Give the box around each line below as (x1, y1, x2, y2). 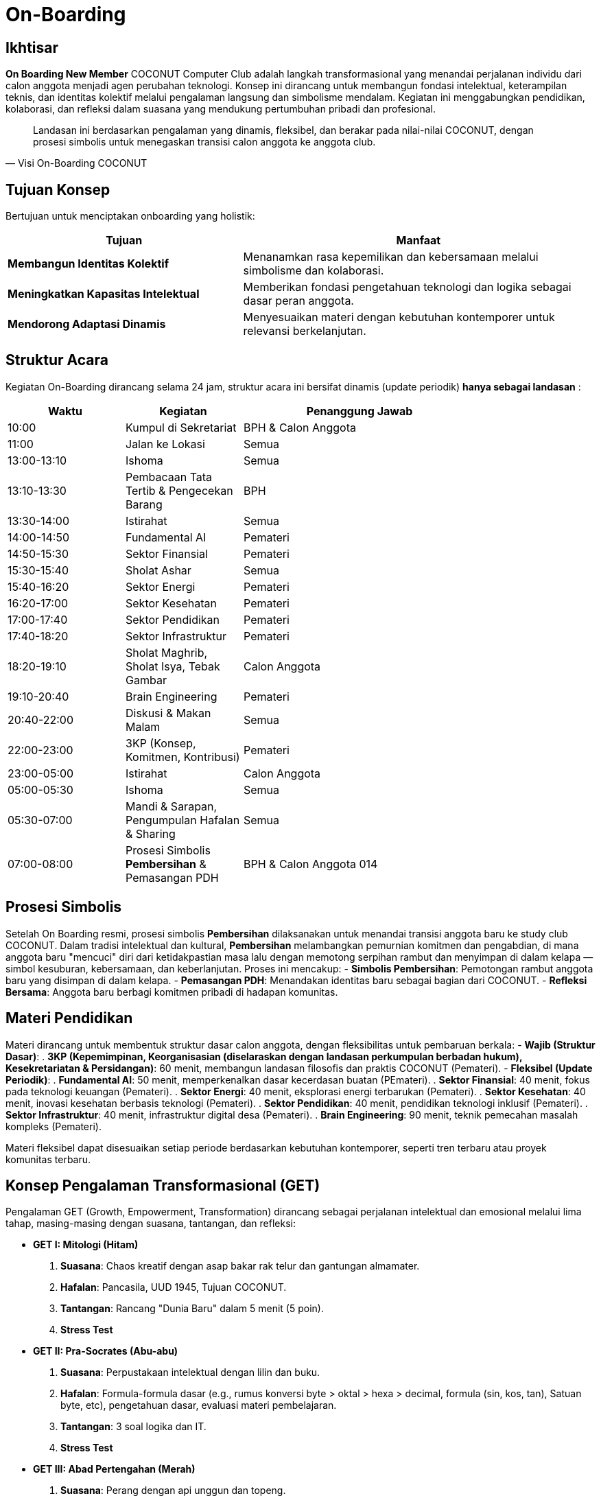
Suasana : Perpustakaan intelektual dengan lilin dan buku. (60, 1366, 320, 1379)
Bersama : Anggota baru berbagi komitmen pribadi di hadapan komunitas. (5, 985, 338, 998)
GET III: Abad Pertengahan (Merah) (33, 1463, 196, 1475)
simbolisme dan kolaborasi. (243, 264, 384, 278)
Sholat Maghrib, (126, 645, 208, 659)
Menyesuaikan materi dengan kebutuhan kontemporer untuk (243, 310, 555, 325)
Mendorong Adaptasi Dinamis (8, 317, 166, 331)
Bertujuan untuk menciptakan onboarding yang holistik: (5, 210, 255, 222)
